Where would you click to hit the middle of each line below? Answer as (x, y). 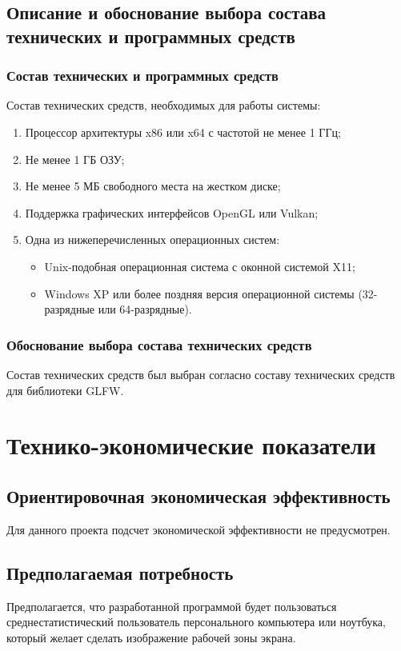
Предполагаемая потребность (120, 572)
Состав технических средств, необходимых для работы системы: (164, 105)
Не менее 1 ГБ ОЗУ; (75, 159)
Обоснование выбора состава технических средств (159, 344)
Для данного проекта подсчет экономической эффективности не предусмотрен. (198, 529)
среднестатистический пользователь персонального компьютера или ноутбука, (196, 622)
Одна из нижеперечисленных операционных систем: (152, 240)
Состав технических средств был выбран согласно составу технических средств (201, 374)
